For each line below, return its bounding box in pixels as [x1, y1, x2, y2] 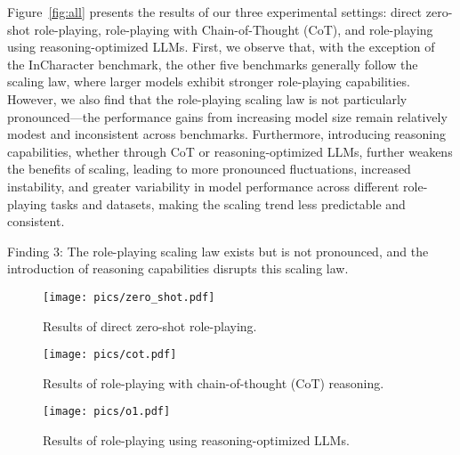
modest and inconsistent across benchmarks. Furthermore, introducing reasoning [7, 125, 446, 143]
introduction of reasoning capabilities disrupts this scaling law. [7, 259, 349, 278]
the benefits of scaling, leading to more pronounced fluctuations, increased [7, 159, 411, 178]
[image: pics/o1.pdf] [43, 405, 171, 418]
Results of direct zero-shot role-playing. [43, 316, 257, 335]
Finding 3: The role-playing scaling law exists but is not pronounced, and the [7, 241, 429, 260]
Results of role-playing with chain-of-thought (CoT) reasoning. [43, 373, 384, 392]
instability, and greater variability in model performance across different [7, 176, 399, 195]
